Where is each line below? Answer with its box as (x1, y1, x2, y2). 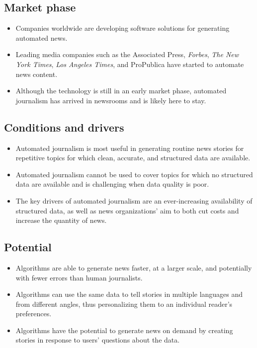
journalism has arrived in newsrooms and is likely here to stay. (15, 95, 206, 105)
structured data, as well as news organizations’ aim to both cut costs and (15, 205, 239, 215)
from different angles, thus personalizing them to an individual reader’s (15, 298, 233, 309)
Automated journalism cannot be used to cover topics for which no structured (15, 169, 253, 179)
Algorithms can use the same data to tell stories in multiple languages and (15, 289, 243, 299)
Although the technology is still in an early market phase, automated (15, 85, 227, 96)
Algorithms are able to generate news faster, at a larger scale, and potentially (15, 262, 252, 273)
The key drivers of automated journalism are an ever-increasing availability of (15, 195, 253, 206)
